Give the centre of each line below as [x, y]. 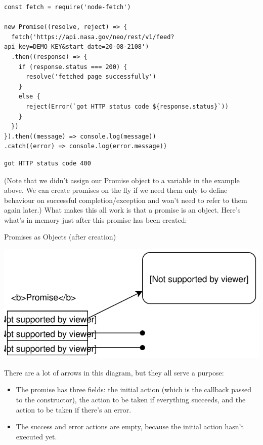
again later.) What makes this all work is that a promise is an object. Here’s [122, 210]
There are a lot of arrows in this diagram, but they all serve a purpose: [114, 372]
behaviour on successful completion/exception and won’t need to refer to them [126, 200]
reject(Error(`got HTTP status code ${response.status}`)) [127, 106]
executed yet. [36, 436]
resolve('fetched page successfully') [91, 77]
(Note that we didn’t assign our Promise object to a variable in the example [122, 180]
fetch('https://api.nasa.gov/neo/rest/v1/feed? [93, 37]
